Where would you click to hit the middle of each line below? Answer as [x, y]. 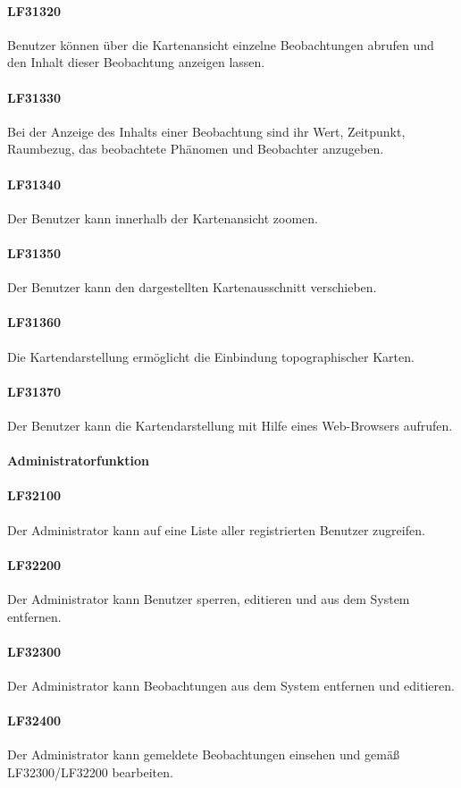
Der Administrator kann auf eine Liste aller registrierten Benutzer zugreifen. [216, 529]
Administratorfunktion [78, 461]
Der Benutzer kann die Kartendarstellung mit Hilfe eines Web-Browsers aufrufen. [230, 425]
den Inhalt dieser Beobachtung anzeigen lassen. [136, 62]
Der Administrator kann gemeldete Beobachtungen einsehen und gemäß [203, 754]
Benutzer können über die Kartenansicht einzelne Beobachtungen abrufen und [221, 44]
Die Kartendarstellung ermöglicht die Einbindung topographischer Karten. [211, 356]
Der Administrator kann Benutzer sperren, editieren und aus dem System [209, 598]
